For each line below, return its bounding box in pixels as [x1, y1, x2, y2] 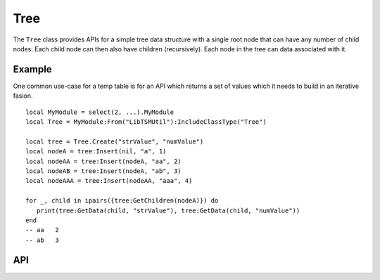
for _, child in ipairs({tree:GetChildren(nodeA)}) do [25, 197, 219, 205]
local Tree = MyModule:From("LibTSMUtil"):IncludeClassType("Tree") [25, 118, 267, 126]
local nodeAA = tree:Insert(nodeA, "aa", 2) [25, 157, 182, 165]
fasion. [13, 91, 33, 100]
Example [13, 63, 52, 75]
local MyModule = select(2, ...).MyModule [25, 108, 175, 116]
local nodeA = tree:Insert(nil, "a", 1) [25, 148, 167, 155]
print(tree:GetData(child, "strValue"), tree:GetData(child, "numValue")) [36, 206, 300, 215]
